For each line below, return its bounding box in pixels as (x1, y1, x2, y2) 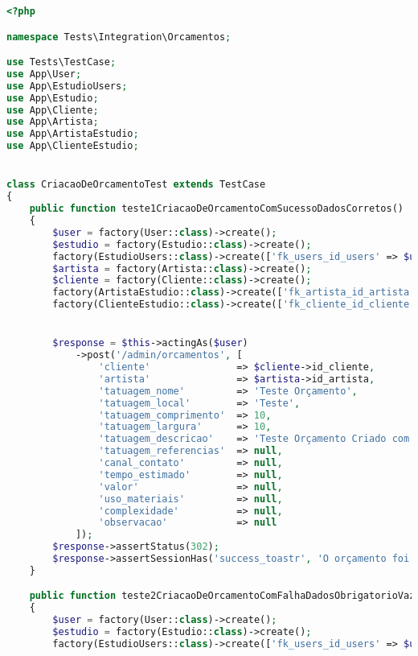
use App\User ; (6, 68, 82, 80)
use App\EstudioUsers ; (6, 80, 128, 92)
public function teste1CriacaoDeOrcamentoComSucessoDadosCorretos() (29, 203, 404, 215)
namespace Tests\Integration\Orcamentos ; (6, 31, 232, 43)
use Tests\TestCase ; (6, 56, 117, 68)
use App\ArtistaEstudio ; (6, 128, 139, 140)
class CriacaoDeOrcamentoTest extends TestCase (6, 179, 266, 191)
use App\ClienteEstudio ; (6, 140, 139, 152)
